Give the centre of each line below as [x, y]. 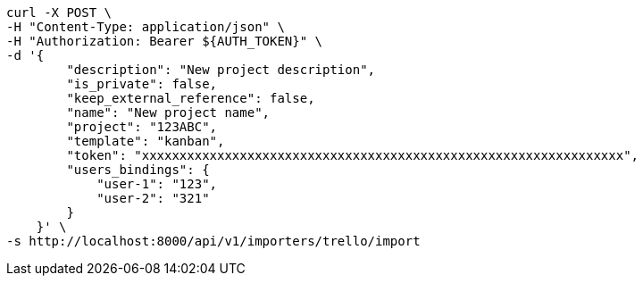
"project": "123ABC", [142, 127]
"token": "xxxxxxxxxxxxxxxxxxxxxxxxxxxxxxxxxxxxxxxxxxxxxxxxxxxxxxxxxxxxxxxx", [353, 155]
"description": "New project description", [221, 70]
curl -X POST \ [59, 12]
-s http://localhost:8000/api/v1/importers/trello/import [213, 241]
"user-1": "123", [157, 184]
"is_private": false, [142, 84]
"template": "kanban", [146, 141]
